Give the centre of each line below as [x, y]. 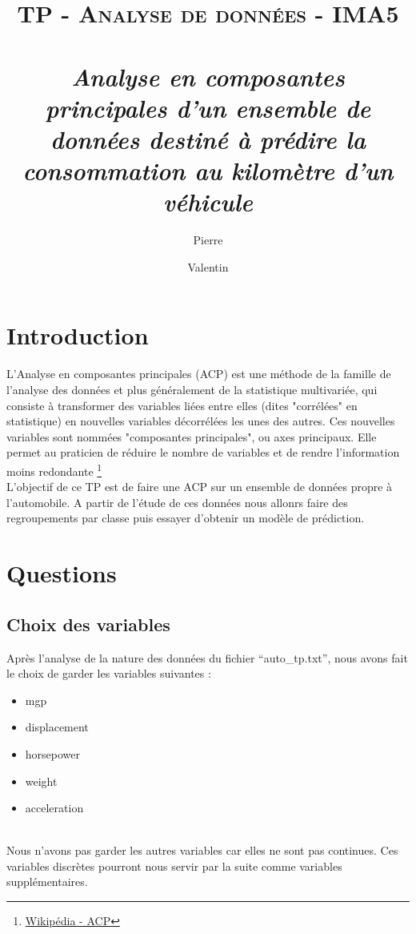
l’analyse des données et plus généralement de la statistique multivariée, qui [192, 389]
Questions [62, 573]
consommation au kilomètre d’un [208, 171]
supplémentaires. [47, 882]
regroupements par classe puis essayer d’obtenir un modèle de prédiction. [186, 518]
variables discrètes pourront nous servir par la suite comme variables [174, 866]
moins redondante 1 [54, 469]
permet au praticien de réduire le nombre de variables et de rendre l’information [203, 452]
